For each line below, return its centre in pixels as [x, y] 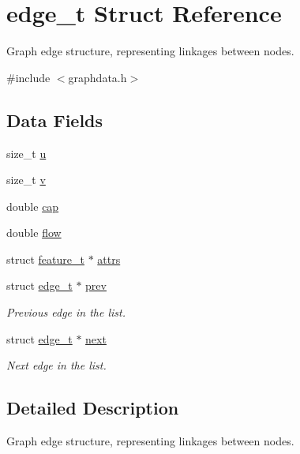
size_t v [26, 180]
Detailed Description [93, 408]
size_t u [26, 153]
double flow [34, 233]
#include [28, 77]
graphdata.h [97, 77]
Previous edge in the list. [66, 312]
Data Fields [55, 120]
